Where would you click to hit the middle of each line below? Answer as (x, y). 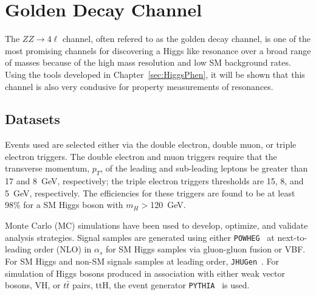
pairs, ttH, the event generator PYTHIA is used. (161, 285)
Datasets (33, 119)
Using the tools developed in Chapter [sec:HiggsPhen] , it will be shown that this (155, 74)
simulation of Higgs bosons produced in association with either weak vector (145, 273)
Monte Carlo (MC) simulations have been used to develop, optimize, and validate (156, 225)
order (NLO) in (63, 249)
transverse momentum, (47, 168)
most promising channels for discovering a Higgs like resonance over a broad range (158, 50)
